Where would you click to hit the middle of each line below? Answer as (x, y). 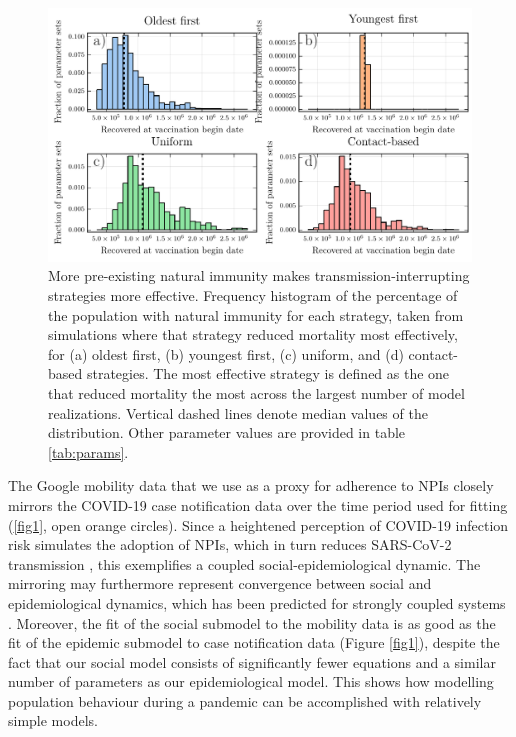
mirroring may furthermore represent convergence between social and (220, 583)
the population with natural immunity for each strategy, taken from (256, 314)
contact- (433, 353)
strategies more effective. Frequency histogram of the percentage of (253, 295)
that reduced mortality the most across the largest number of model (256, 392)
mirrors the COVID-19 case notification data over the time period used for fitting (258, 504)
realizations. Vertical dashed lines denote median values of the (238, 412)
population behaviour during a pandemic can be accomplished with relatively (245, 700)
